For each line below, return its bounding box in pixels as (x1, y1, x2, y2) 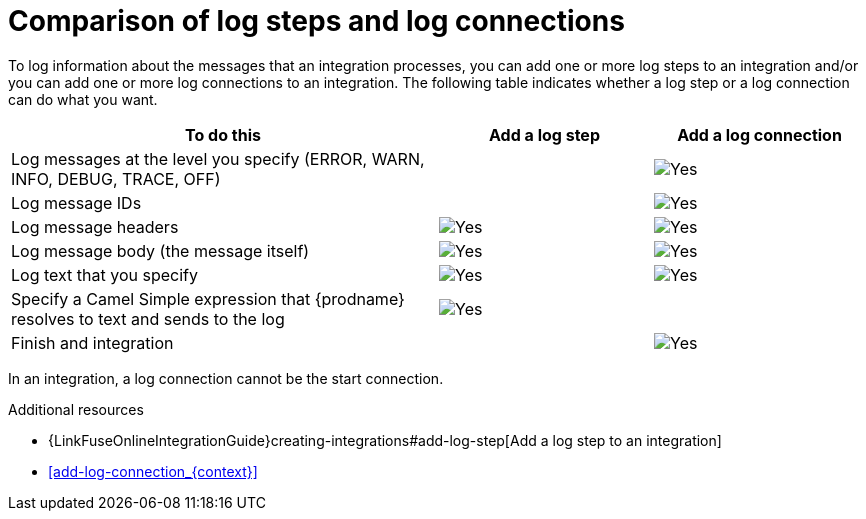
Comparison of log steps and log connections (8, 4, 625, 38)
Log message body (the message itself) (11, 240, 310, 261)
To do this (185, 124, 261, 145)
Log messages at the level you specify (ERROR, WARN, (11, 148, 425, 169)
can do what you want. (8, 90, 158, 108)
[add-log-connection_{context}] (48, 462, 258, 480)
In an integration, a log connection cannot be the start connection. (8, 369, 444, 387)
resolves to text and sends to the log (11, 308, 285, 329)
